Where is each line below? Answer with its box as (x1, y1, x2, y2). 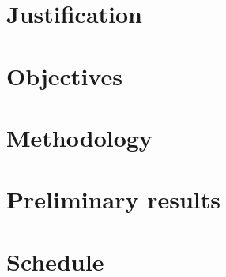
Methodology (6, 121, 153, 153)
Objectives (6, 59, 122, 92)
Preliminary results (6, 183, 220, 215)
